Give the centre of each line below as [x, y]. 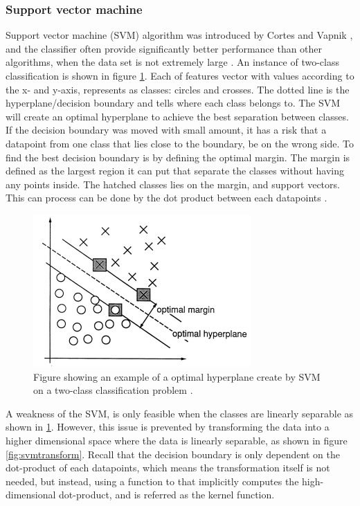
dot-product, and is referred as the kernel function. [167, 495]
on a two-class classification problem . [113, 390]
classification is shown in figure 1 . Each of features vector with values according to [180, 75]
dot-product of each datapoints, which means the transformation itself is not [168, 468]
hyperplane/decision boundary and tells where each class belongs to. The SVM [173, 103]
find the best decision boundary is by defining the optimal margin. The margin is [178, 157]
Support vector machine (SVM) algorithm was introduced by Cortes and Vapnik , [179, 35]
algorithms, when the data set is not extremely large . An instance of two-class [172, 62]
